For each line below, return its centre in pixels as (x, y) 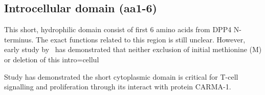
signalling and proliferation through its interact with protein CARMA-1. (118, 87)
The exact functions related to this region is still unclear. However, (140, 39)
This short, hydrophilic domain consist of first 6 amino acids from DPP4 (118, 29)
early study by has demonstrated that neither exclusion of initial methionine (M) (133, 49)
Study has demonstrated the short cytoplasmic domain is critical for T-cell (121, 76)
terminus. (19, 39)
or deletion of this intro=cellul (52, 59)
